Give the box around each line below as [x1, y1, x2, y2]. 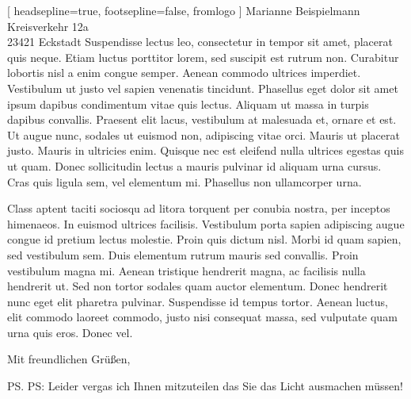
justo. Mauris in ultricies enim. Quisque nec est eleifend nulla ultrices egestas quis [7, 142, 404, 159]
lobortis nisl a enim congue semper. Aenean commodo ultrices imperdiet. [7, 64, 361, 81]
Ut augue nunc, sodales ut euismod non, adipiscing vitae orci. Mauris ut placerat [7, 126, 400, 143]
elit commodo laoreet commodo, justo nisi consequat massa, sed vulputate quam [7, 309, 398, 325]
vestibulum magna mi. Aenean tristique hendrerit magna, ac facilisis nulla [7, 262, 366, 278]
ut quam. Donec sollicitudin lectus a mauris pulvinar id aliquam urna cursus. [7, 157, 382, 174]
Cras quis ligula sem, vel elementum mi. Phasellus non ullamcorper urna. [7, 173, 362, 190]
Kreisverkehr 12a [7, 17, 89, 34]
